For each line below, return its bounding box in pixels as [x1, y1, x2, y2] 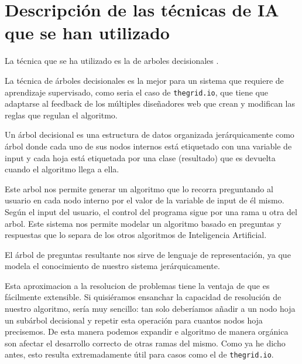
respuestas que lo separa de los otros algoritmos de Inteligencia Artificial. [5, 229, 267, 241]
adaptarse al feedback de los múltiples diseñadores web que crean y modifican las [5, 97, 295, 110]
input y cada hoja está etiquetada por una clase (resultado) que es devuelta [5, 151, 276, 164]
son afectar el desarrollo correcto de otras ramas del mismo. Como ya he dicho [5, 336, 286, 349]
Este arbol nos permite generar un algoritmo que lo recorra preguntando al [5, 182, 273, 195]
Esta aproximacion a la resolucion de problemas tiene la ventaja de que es [5, 279, 270, 291]
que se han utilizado [5, 21, 170, 45]
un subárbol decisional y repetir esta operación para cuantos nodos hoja [5, 314, 263, 326]
